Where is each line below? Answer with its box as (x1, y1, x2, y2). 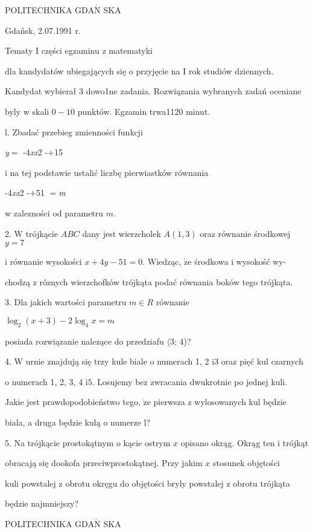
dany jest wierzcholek (82, 227, 161, 239)
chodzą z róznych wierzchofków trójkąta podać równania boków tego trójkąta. (5, 275, 293, 288)
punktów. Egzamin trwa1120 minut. (77, 105, 210, 117)
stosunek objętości (212, 456, 280, 469)
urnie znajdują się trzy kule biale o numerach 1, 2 (25, 355, 209, 368)
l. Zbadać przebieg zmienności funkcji (5, 125, 143, 138)
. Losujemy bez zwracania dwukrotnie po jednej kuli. (92, 375, 288, 388)
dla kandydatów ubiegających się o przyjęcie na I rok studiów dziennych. (5, 64, 274, 77)
